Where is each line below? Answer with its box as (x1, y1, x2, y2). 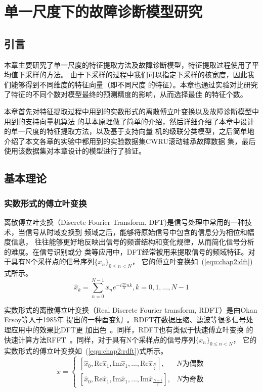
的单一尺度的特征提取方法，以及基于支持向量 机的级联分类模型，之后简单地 (4, 126, 254, 136)
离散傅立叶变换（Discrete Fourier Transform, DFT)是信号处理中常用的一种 (4, 216, 245, 227)
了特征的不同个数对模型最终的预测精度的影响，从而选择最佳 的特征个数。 (4, 89, 247, 100)
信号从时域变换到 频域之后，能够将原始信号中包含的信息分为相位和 (25, 226, 247, 237)
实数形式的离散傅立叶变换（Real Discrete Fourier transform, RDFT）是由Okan (4, 304, 257, 315)
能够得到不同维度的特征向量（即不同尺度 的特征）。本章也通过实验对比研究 (11, 79, 258, 89)
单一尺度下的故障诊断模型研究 (4, 1, 203, 22)
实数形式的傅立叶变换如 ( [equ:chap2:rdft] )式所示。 (4, 346, 168, 356)
